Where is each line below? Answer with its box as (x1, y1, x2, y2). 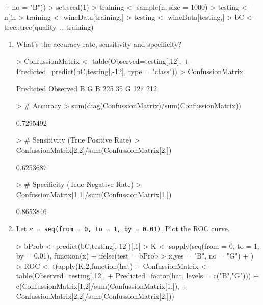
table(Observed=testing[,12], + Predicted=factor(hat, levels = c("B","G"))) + (16, 270, 259, 281)
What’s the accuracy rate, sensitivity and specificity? (16, 38, 182, 49)
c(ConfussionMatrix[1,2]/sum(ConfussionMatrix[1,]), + (16, 280, 188, 291)
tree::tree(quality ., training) (4, 21, 94, 32)
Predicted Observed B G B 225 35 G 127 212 (16, 83, 157, 93)
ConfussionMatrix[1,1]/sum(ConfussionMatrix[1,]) (16, 189, 172, 199)
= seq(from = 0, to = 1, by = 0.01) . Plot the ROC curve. (37, 223, 230, 233)
